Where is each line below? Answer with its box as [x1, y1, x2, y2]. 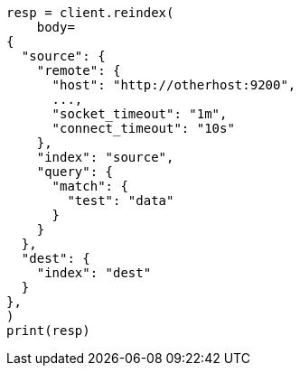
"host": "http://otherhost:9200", [52, 78, 296, 92]
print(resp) [6, 323, 90, 338]
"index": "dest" [36, 266, 152, 280]
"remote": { [36, 63, 121, 78]
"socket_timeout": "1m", [52, 107, 228, 121]
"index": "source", [36, 150, 174, 164]
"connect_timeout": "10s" [52, 121, 235, 135]
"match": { [52, 179, 128, 193]
